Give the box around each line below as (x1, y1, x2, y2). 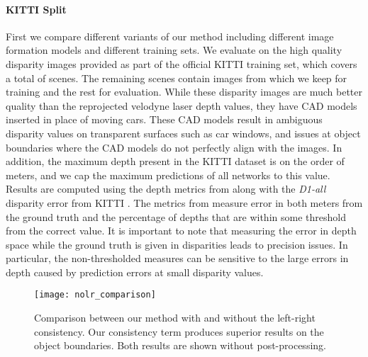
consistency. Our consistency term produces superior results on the (34, 324, 324, 339)
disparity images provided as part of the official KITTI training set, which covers (6, 56, 357, 71)
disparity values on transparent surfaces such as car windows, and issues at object (6, 125, 361, 140)
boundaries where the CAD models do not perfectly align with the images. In (6, 140, 342, 154)
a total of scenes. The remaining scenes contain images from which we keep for (6, 70, 347, 85)
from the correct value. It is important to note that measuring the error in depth (6, 223, 357, 238)
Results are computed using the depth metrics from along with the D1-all (6, 181, 326, 196)
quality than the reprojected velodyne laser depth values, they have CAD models (6, 98, 357, 113)
